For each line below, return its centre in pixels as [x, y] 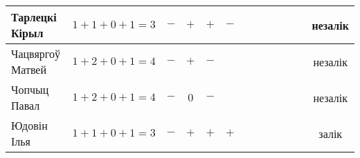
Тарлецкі [34, 17]
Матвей [29, 69]
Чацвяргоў [36, 53]
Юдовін [29, 125]
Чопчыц [30, 89]
